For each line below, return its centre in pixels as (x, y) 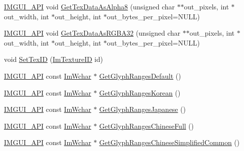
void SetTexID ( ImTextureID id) (53, 59)
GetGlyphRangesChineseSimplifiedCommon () (169, 142)
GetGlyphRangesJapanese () (143, 109)
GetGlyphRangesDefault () (140, 75)
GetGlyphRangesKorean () (140, 92)
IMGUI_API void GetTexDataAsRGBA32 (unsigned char (92, 33)
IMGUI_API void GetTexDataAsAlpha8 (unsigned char (89, 6)
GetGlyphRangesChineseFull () (146, 126)
